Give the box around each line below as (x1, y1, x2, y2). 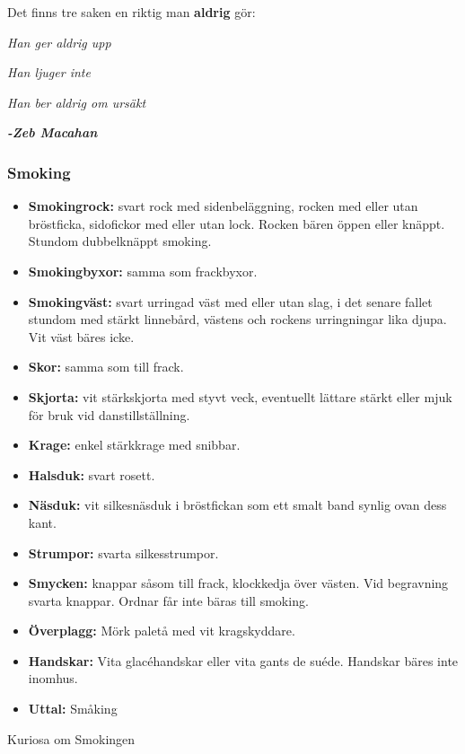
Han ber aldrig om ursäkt (7, 92, 146, 111)
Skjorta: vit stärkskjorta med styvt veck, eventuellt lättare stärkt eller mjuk (28, 387, 452, 406)
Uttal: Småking (28, 699, 118, 718)
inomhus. (28, 669, 78, 688)
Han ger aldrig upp (7, 32, 111, 51)
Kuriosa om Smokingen (7, 729, 136, 748)
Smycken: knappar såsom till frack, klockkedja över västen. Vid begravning (28, 574, 449, 592)
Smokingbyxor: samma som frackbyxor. (28, 261, 258, 280)
